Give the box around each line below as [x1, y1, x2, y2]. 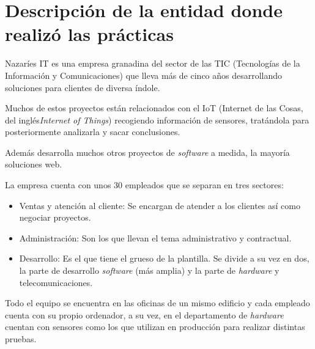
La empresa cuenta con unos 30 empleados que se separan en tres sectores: [5, 178, 284, 191]
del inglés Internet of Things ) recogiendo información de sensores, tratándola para [5, 113, 309, 126]
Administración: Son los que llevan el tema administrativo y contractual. [19, 231, 292, 244]
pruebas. [5, 332, 37, 345]
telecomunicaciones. [19, 276, 93, 288]
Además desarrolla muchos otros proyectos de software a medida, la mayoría [5, 145, 290, 158]
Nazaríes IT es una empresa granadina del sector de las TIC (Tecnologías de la [5, 57, 300, 70]
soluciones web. [5, 158, 62, 171]
